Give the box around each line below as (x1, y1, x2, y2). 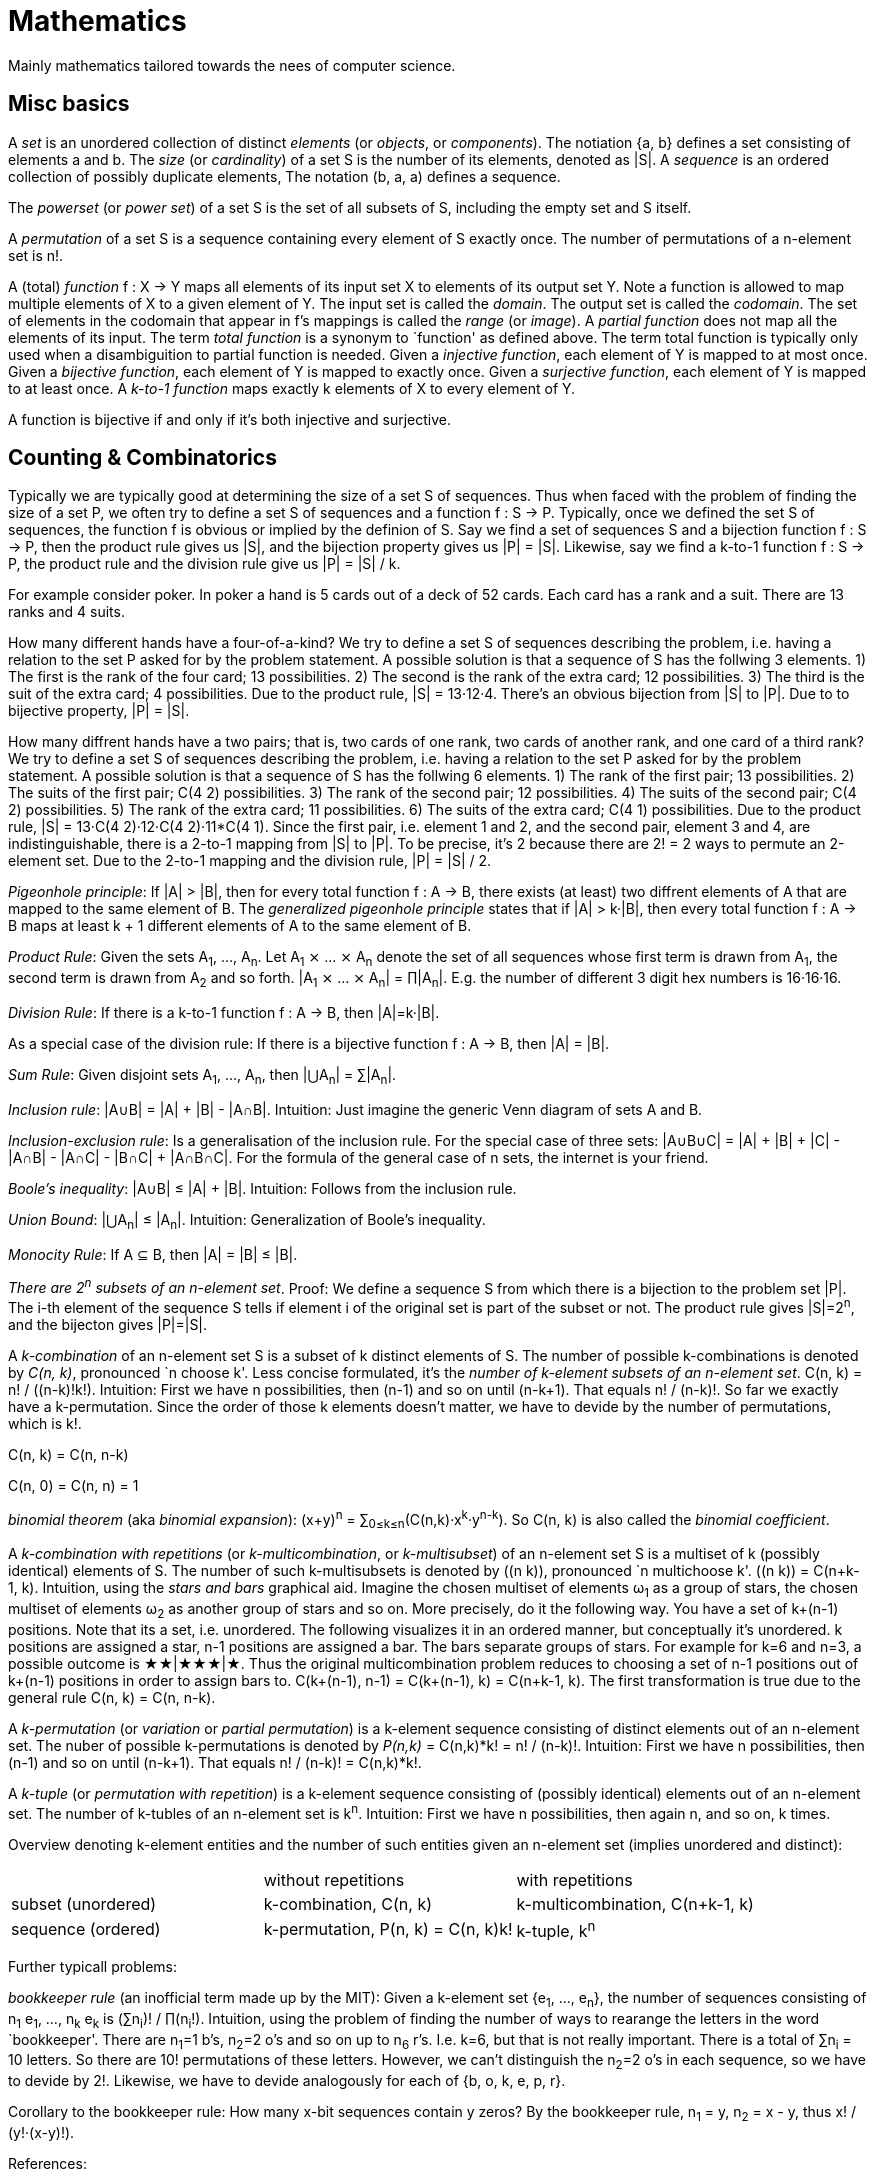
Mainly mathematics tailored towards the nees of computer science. (8, 56, 456, 74)
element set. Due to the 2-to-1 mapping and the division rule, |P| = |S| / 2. (8, 852, 492, 870)
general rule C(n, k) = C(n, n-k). (8, 1688, 216, 1706)
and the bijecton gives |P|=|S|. (8, 1315, 208, 1333)
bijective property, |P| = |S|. (8, 702, 190, 720)
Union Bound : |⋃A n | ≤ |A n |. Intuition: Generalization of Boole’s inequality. (8, 1210, 486, 1232)
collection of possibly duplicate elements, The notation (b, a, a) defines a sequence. (8, 167, 561, 185)
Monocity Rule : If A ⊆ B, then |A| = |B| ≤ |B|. (8, 1245, 298, 1263)
